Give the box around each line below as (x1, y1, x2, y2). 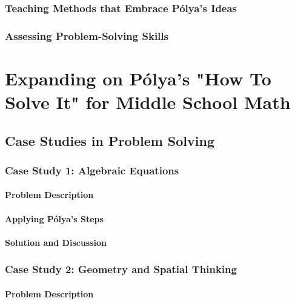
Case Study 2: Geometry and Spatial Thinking (5, 262, 237, 277)
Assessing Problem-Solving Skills (5, 28, 168, 43)
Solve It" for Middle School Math (5, 90, 291, 114)
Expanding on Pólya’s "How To (5, 65, 271, 90)
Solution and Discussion (5, 236, 107, 248)
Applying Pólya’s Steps (5, 212, 104, 225)
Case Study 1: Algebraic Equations (5, 162, 179, 177)
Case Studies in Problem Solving (5, 131, 214, 150)
